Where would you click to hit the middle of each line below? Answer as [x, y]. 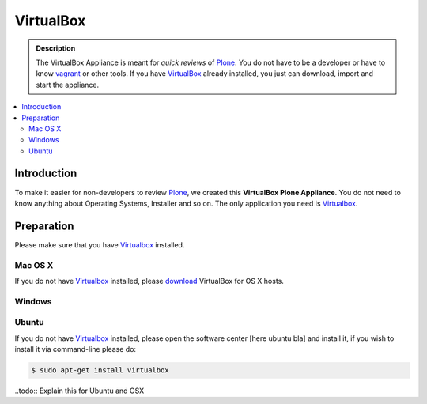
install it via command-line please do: [76, 349]
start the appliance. [67, 85]
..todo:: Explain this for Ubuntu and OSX [79, 391]
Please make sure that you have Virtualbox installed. [100, 244]
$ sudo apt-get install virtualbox [100, 370]
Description [56, 48]
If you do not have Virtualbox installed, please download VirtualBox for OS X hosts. [149, 281]
